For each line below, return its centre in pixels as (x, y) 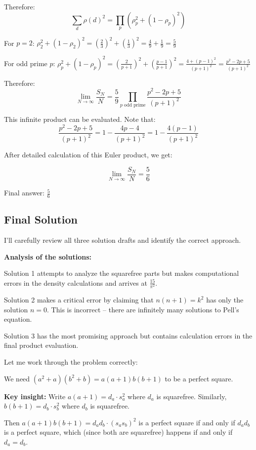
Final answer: (24, 193)
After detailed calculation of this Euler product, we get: (88, 155)
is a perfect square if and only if (187, 422)
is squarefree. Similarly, (192, 396)
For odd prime (26, 63)
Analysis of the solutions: (48, 256)
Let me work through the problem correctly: (71, 361)
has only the (225, 300)
